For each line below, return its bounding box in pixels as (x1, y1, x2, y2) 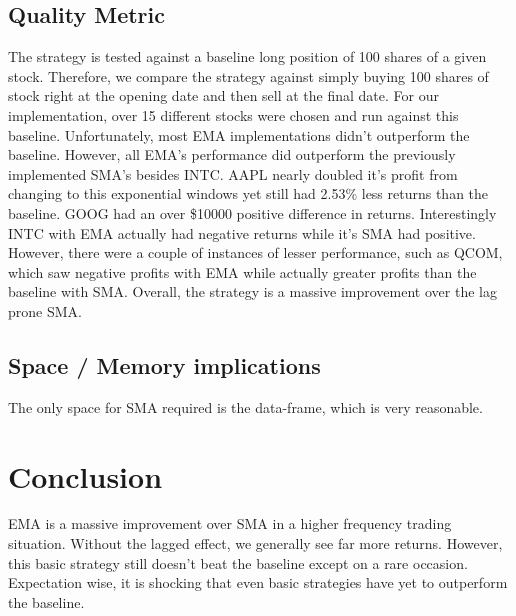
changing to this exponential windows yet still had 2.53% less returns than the (8, 183, 489, 204)
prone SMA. (8, 300, 82, 321)
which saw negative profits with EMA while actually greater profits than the (8, 261, 477, 282)
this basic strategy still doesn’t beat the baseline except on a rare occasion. (8, 552, 468, 573)
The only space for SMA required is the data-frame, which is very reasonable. (8, 396, 483, 417)
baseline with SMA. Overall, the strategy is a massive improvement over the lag (8, 281, 497, 302)
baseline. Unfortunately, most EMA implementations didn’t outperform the (8, 124, 470, 145)
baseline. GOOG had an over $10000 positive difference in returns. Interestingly (8, 202, 497, 223)
